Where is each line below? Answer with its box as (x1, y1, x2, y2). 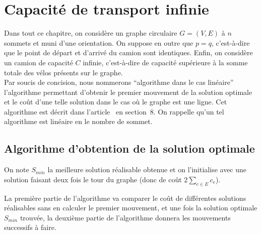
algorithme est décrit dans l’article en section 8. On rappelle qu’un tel (4, 106, 224, 116)
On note (4, 164, 29, 175)
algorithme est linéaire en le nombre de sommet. (4, 116, 153, 127)
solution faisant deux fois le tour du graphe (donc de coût (4, 174, 182, 184)
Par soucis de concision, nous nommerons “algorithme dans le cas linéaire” (4, 77, 234, 87)
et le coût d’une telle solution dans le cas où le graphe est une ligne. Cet (4, 96, 227, 107)
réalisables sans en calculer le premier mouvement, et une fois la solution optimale (4, 202, 257, 213)
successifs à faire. (4, 222, 56, 232)
